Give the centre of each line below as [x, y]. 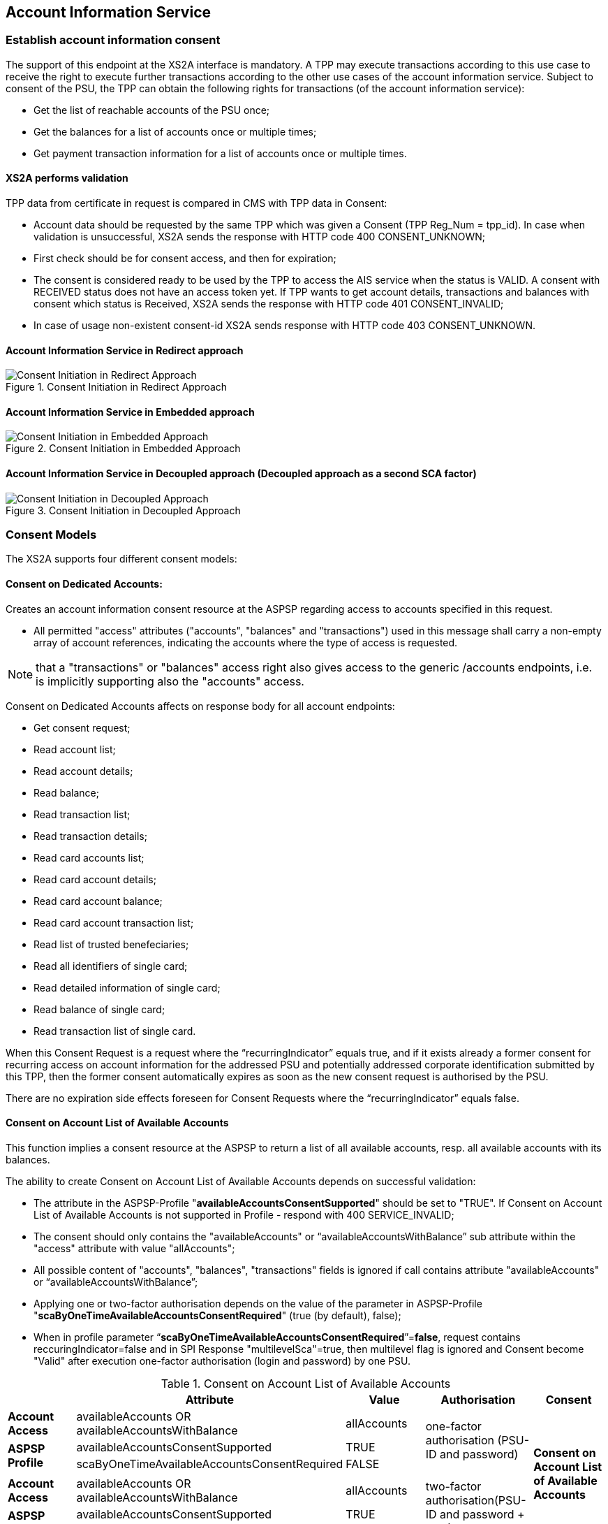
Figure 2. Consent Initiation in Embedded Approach [123, 449]
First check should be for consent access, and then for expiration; [185, 259]
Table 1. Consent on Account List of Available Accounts [306, 1383]
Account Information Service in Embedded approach [130, 412]
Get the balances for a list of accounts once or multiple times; [175, 131]
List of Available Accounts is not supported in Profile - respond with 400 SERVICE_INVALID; [244, 1214]
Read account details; [83, 771]
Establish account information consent [113, 40]
